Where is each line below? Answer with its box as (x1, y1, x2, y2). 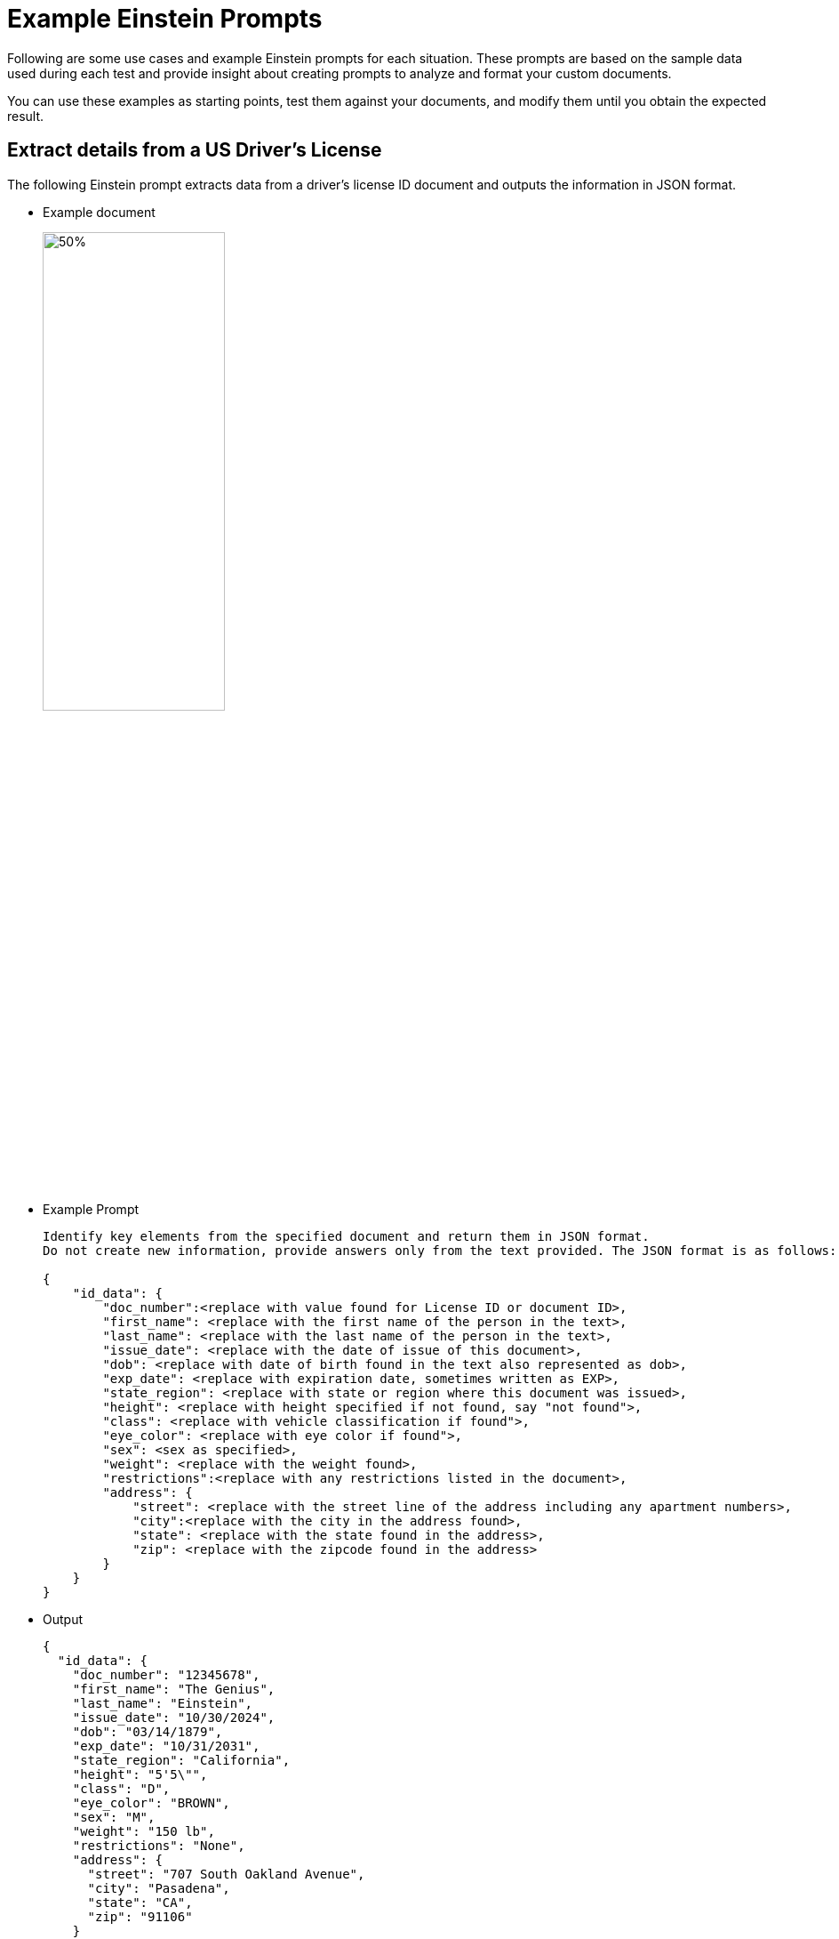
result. (7, 108, 44, 124)
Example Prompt (43, 1201, 140, 1217)
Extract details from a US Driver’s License (7, 139, 382, 162)
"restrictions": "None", (72, 1838, 245, 1853)
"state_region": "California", (72, 1752, 291, 1767)
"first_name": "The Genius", (72, 1681, 276, 1696)
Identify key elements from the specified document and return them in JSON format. (43, 1228, 650, 1243)
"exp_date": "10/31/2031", (72, 1738, 260, 1753)
